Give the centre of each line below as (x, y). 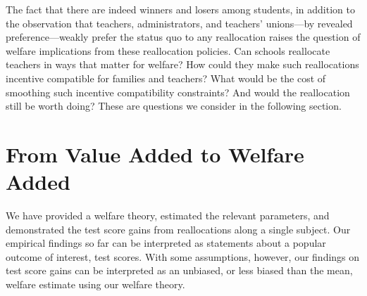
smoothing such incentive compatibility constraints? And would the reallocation (178, 92)
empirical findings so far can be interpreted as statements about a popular (166, 243)
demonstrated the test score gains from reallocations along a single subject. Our (178, 229)
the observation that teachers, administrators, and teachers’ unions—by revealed (179, 23)
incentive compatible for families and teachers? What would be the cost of (166, 78)
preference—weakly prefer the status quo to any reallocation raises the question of (183, 37)
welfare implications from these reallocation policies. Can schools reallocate (168, 50)
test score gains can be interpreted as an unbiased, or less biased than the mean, (179, 270)
